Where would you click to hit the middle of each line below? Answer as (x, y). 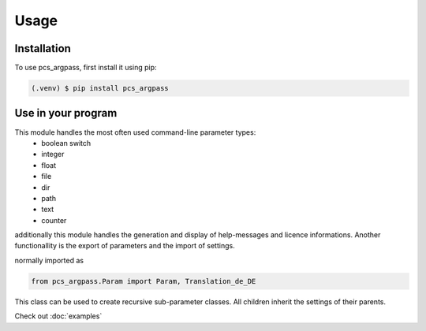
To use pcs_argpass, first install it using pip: (86, 68)
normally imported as (49, 260)
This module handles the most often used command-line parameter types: (135, 132)
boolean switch (66, 143)
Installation (43, 48)
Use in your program (66, 113)
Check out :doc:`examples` (58, 316)
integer (53, 154)
